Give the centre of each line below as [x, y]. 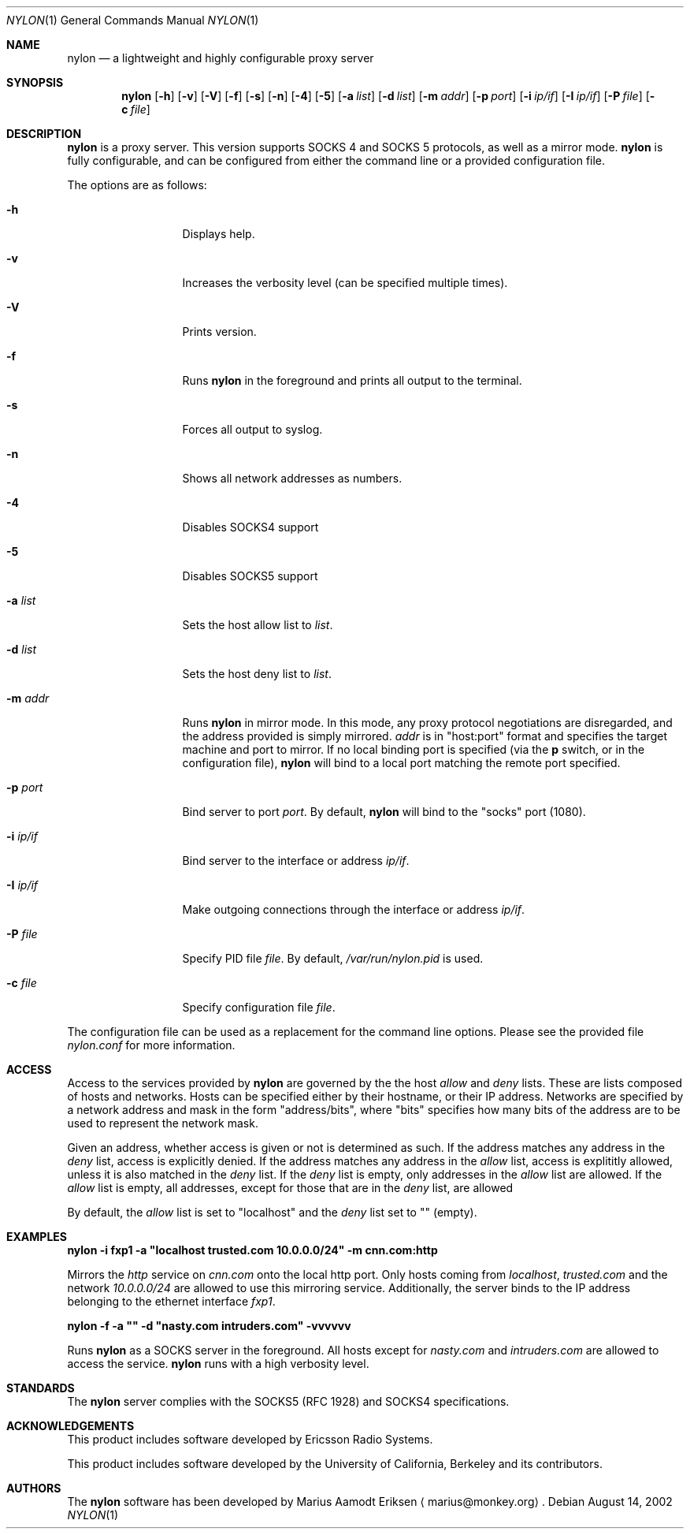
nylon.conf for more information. [151, 1045]
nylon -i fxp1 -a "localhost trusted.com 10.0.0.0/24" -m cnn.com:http [252, 1250]
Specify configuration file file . [259, 1007]
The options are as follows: [137, 185]
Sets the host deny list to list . [257, 674]
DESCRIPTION [44, 134]
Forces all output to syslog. [252, 429]
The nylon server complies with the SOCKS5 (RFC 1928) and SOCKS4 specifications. [288, 1401]
